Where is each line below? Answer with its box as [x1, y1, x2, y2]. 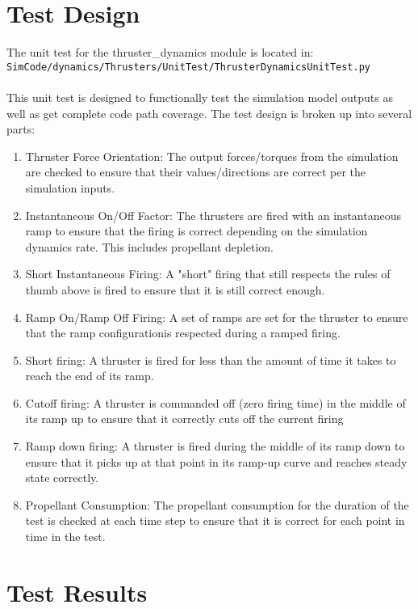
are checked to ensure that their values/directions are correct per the [25, 163, 366, 180]
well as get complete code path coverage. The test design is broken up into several [6, 104, 412, 121]
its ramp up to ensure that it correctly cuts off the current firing [25, 410, 344, 427]
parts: [6, 121, 36, 137]
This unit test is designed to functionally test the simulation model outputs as [6, 88, 393, 105]
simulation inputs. [25, 179, 115, 196]
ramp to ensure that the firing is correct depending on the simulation [25, 222, 368, 239]
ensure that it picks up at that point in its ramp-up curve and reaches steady [25, 453, 408, 470]
